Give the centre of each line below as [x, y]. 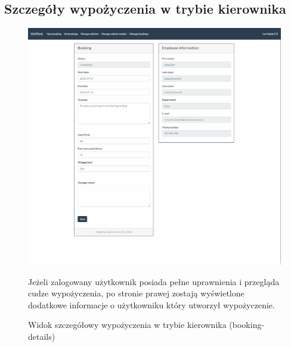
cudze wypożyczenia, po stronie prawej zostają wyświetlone [136, 293]
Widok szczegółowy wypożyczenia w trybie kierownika [127, 325]
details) [42, 337]
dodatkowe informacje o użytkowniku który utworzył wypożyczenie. [151, 304]
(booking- [247, 325]
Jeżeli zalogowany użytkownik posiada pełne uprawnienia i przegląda [154, 281]
